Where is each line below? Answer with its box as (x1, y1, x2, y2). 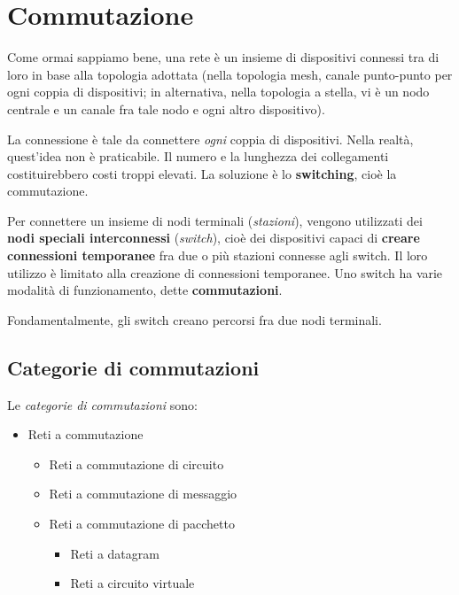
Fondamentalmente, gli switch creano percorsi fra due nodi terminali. (7, 310, 382, 328)
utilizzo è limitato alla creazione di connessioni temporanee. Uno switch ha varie (7, 263, 443, 282)
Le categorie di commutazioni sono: (7, 395, 198, 413)
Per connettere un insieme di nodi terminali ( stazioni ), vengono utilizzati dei (7, 211, 423, 229)
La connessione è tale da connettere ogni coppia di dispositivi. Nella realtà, (7, 129, 414, 148)
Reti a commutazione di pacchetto (49, 514, 235, 533)
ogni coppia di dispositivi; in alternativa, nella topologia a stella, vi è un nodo (7, 82, 430, 101)
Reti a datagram (70, 544, 159, 562)
